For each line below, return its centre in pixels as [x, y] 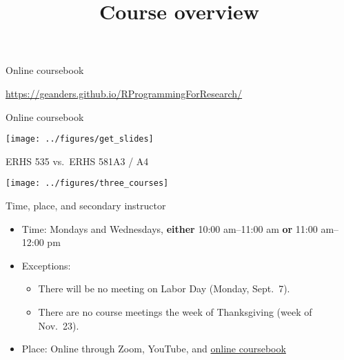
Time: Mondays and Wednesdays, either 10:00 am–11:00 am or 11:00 [170, 228]
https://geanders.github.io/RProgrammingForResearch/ [124, 93]
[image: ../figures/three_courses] [87, 183]
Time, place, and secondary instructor [86, 206]
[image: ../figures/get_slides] [80, 139]
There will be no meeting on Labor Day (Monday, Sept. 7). [164, 288]
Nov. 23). [59, 325]
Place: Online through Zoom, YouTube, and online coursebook [154, 349]
